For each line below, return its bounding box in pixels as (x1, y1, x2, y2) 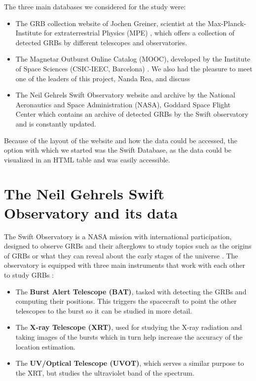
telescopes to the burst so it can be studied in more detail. (15, 305, 192, 316)
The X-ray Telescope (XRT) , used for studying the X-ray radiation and (15, 322, 242, 332)
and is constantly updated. (15, 118, 96, 128)
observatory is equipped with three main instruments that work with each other (4, 260, 245, 270)
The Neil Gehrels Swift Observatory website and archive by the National (15, 90, 235, 100)
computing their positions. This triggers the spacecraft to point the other (15, 296, 237, 306)
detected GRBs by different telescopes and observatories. (15, 37, 187, 47)
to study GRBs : (4, 270, 54, 280)
